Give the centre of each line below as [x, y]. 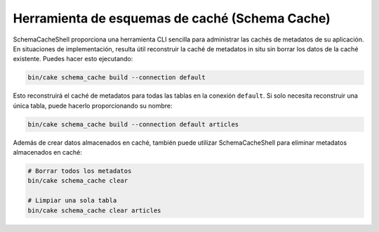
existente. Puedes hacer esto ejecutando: [73, 59]
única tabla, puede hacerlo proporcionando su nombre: [93, 105]
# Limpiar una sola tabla [72, 201]
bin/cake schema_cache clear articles [94, 210]
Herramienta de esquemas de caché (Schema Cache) [172, 18]
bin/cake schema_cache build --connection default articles [133, 124]
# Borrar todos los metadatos [80, 171]
